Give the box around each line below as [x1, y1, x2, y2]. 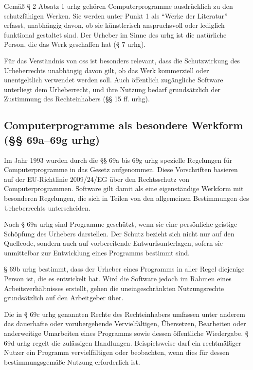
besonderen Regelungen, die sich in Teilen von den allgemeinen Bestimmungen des [4, 193, 249, 203]
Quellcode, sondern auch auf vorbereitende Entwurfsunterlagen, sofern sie [4, 238, 223, 248]
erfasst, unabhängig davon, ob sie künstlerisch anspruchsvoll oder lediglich [4, 20, 225, 30]
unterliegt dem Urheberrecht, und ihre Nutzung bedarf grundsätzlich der [4, 84, 220, 94]
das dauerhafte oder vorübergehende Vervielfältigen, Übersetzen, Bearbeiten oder [4, 318, 246, 329]
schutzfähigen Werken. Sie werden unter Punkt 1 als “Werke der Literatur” [4, 10, 228, 20]
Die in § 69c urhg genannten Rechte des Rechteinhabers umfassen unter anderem [4, 309, 245, 319]
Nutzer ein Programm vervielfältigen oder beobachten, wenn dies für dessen [4, 347, 230, 357]
